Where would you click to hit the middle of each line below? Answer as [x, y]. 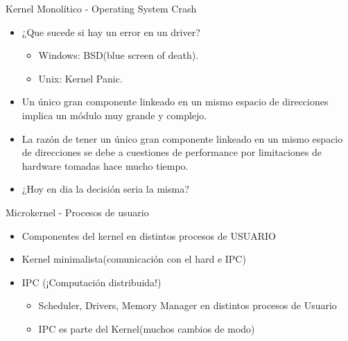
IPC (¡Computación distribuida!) [92, 282]
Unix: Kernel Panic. [80, 78]
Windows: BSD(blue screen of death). [119, 55]
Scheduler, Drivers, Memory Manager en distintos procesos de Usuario [188, 305]
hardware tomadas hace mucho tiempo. [105, 165]
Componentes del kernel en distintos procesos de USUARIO [149, 235]
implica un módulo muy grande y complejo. [114, 115]
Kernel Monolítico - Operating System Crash [101, 8]
